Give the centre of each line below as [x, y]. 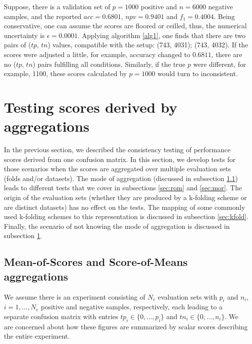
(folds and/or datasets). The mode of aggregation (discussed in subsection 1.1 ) [121, 178]
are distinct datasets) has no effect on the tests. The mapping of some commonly [125, 207]
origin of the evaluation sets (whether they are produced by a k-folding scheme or [126, 197]
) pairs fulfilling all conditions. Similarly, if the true [109, 64]
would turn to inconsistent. [198, 73]
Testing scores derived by [91, 107]
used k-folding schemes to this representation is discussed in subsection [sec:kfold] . [126, 216]
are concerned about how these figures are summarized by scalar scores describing [126, 326]
